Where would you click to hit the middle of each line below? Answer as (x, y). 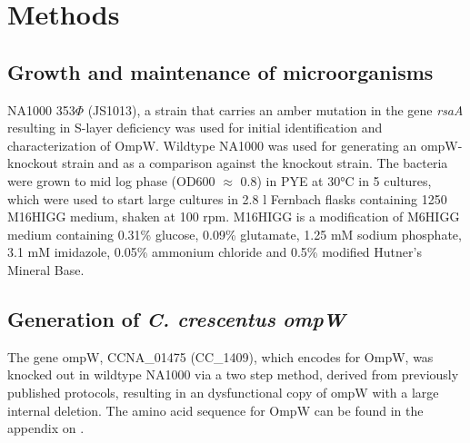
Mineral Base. (46, 269)
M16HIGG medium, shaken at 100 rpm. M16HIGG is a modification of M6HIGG (234, 217)
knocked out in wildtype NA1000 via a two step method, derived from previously (233, 374)
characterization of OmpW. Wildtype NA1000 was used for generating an (212, 145)
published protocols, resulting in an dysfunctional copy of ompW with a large (223, 392)
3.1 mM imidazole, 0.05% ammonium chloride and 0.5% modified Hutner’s (215, 252)
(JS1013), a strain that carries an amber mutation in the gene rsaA (275, 109)
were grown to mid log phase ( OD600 (111, 180)
